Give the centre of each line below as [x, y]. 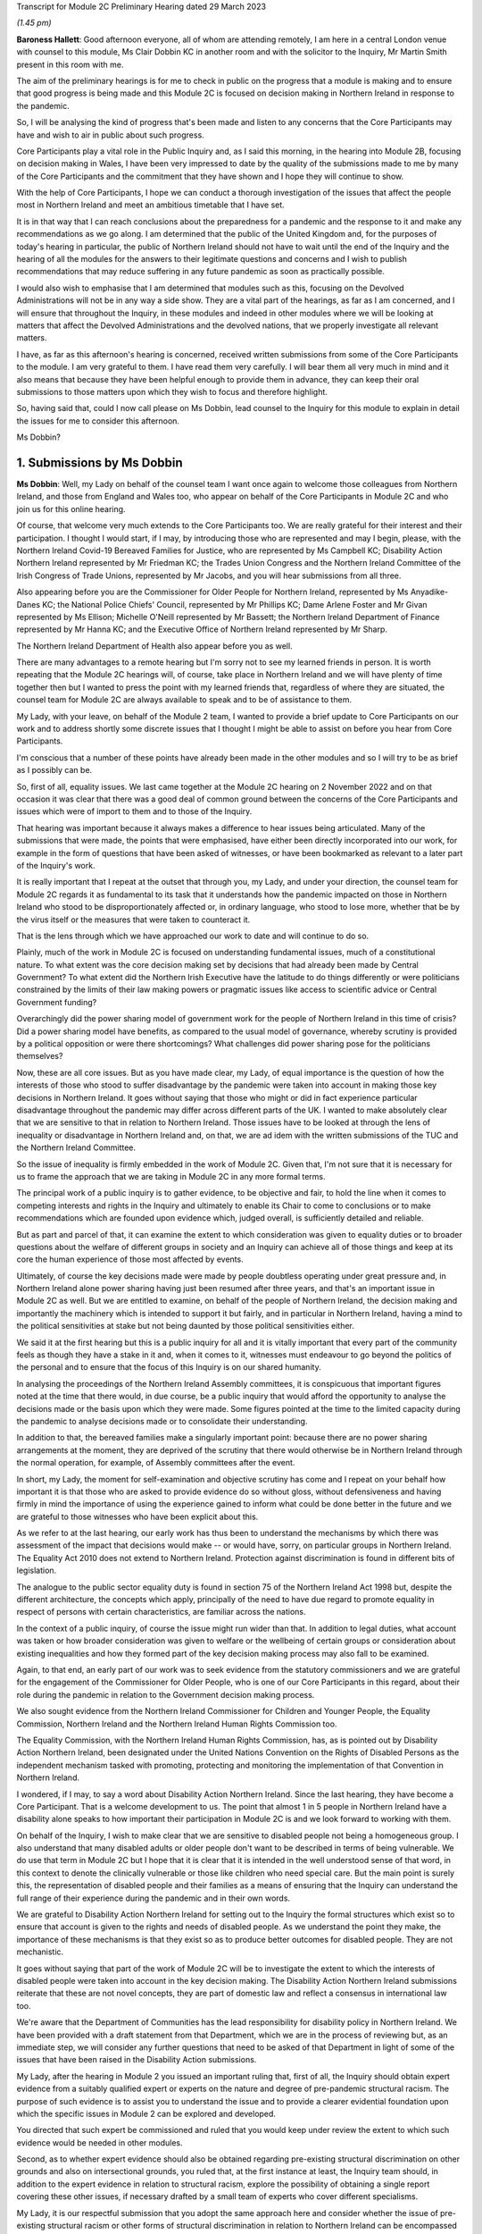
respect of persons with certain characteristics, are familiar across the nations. [162, 1612]
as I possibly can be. [54, 770]
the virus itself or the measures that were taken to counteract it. [133, 920]
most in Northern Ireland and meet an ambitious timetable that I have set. [150, 205]
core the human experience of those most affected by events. [130, 1259]
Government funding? [57, 1002]
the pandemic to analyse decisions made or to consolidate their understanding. [162, 1421]
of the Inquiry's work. [56, 865]
